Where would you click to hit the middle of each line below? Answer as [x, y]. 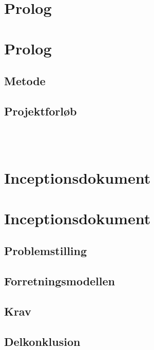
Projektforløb [41, 111]
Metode [25, 81]
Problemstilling [46, 251]
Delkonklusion [42, 341]
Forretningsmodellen [60, 281]
